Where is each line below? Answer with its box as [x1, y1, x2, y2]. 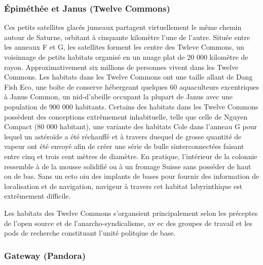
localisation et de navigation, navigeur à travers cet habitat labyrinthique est [4, 180, 243, 191]
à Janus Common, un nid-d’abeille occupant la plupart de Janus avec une [4, 91, 233, 102]
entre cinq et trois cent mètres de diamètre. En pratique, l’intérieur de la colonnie [4, 150, 257, 161]
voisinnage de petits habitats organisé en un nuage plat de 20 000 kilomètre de [4, 52, 248, 62]
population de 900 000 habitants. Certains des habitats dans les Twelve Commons [4, 101, 258, 111]
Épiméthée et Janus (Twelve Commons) [4, 2, 170, 14]
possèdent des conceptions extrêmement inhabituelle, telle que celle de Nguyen [4, 111, 248, 122]
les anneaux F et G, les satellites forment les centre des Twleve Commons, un [4, 42, 244, 52]
